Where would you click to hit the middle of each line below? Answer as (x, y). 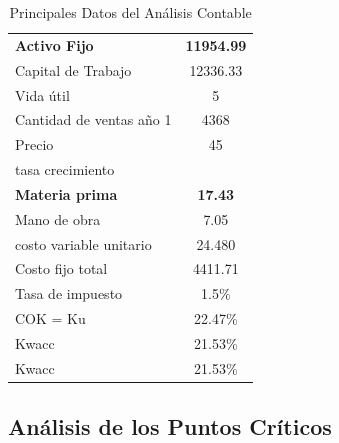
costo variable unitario (83, 243)
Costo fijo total (61, 268)
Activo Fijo (54, 44)
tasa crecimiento (65, 169)
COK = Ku (50, 318)
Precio (34, 144)
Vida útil (42, 94)
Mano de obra (58, 218)
